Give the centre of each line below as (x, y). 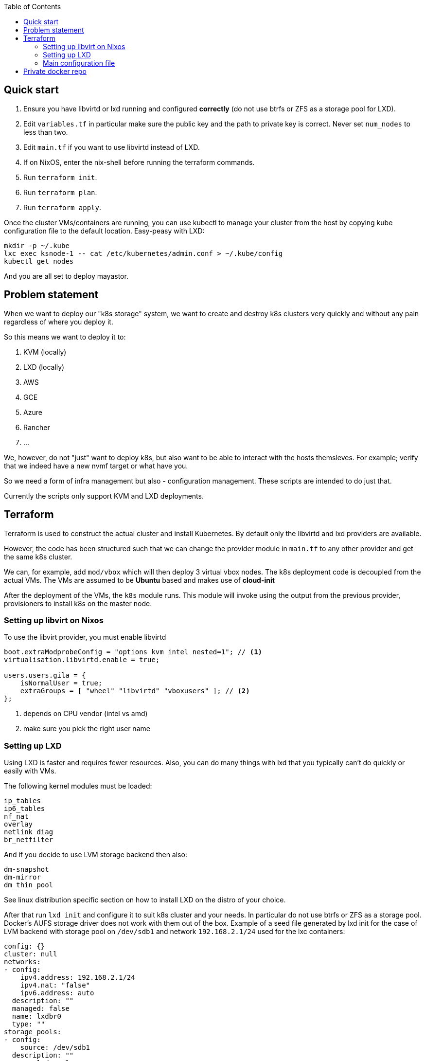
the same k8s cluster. (38, 557)
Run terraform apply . (62, 207)
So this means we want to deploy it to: (65, 337)
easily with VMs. (30, 771)
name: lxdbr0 (37, 1016)
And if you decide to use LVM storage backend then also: (96, 855)
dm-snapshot (27, 870)
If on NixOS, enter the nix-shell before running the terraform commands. (139, 162)
